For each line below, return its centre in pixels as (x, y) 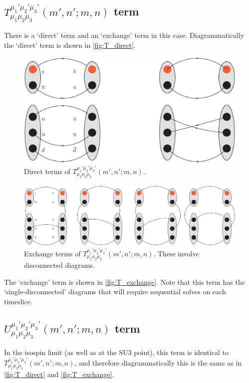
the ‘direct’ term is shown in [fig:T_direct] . (70, 45)
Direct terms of (47, 171)
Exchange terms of (52, 253)
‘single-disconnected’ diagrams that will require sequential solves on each (115, 291)
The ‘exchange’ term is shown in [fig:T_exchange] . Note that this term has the (124, 282)
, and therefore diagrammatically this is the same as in (158, 363)
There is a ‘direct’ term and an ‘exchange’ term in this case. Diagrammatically (124, 35)
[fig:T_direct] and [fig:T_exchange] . (59, 374)
